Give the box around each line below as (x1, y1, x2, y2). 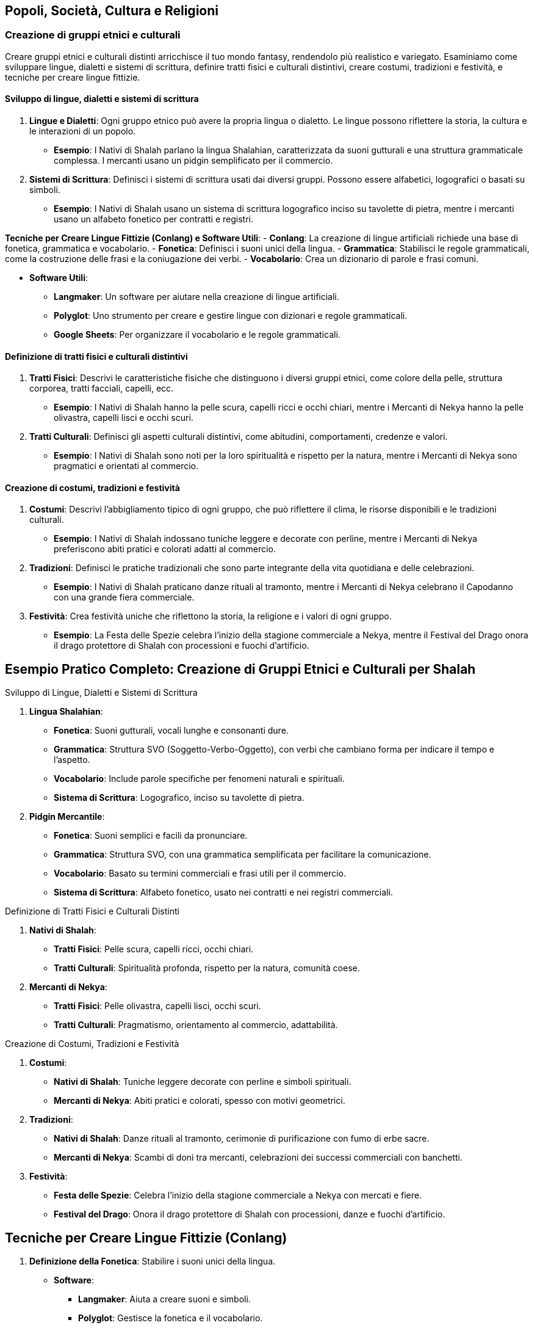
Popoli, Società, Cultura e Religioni (5, 3, 218, 18)
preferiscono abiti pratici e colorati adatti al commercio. (54, 544, 276, 555)
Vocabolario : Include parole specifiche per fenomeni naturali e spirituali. (54, 773, 345, 784)
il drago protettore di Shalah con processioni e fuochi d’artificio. (54, 640, 309, 651)
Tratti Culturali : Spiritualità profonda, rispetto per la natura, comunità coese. (54, 963, 360, 974)
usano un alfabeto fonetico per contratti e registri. (54, 214, 253, 225)
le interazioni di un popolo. (29, 126, 136, 137)
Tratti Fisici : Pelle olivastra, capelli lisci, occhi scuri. (54, 1001, 261, 1012)
